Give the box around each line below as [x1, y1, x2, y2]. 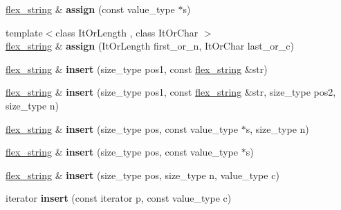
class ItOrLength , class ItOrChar [55, 25, 199, 39]
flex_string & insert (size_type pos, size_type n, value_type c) [6, 167, 279, 182]
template [6, 25, 43, 39]
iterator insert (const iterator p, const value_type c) [6, 191, 232, 205]
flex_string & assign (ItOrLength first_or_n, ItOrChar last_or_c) [6, 39, 294, 53]
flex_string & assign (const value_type [6, 2, 175, 16]
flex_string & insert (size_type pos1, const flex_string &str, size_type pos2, [6, 85, 336, 99]
